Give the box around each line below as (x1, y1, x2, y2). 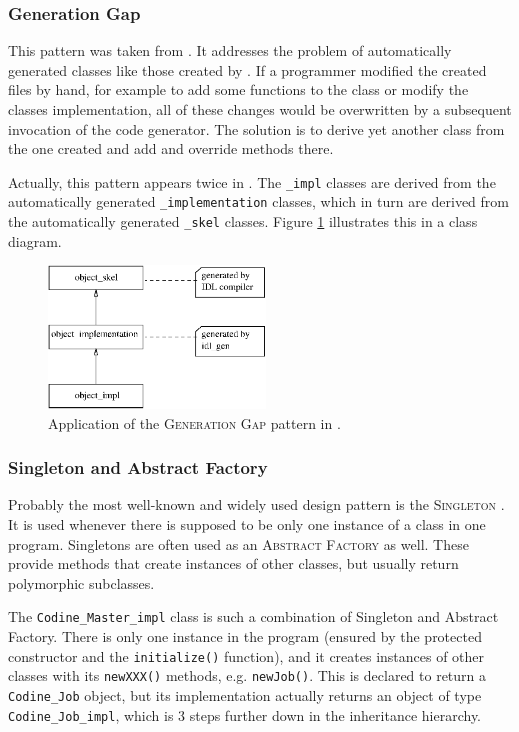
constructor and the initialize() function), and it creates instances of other (8, 645, 485, 666)
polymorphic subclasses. (8, 572, 155, 593)
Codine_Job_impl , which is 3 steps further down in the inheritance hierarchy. (8, 704, 481, 725)
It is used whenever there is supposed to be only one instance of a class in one (8, 513, 486, 534)
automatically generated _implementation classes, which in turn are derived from (8, 191, 509, 212)
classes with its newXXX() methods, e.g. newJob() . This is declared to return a (8, 665, 487, 686)
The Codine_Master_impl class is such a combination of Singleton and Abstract (8, 606, 499, 627)
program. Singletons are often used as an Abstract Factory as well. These (8, 533, 469, 554)
